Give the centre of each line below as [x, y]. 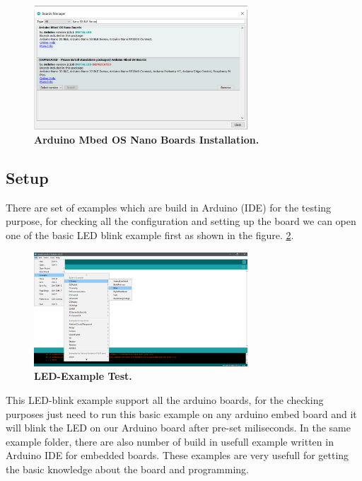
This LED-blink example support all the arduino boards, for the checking [165, 399]
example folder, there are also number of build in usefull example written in [170, 441]
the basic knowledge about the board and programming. [128, 469]
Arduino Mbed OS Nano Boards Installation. [147, 139]
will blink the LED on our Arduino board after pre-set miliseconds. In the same [178, 428]
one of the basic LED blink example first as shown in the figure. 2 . [150, 234]
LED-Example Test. [83, 376]
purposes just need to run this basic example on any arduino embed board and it [181, 413]
